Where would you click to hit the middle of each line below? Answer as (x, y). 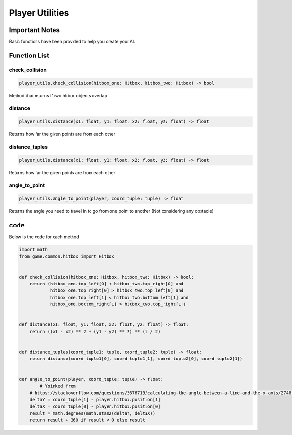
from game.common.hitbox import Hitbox (67, 256)
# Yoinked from (58, 386)
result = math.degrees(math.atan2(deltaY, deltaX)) (92, 413)
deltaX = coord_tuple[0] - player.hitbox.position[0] (95, 407)
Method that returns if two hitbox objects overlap (58, 95)
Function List (29, 55)
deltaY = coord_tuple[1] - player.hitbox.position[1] (95, 400)
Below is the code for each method (44, 237)
